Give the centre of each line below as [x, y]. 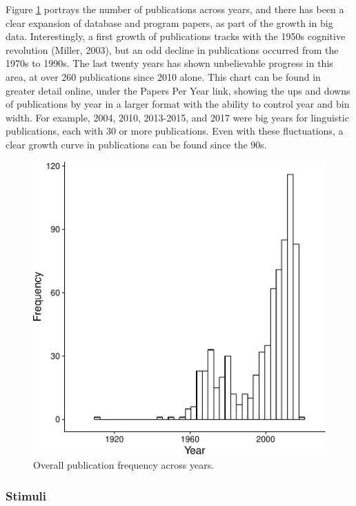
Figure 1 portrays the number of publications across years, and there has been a [175, 9]
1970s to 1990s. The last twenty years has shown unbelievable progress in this [169, 63]
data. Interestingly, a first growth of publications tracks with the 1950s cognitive [176, 36]
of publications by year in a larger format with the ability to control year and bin [178, 104]
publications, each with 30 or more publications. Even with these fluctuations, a [175, 131]
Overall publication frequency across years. [124, 465]
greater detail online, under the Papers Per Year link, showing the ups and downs [178, 90]
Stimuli [26, 495]
